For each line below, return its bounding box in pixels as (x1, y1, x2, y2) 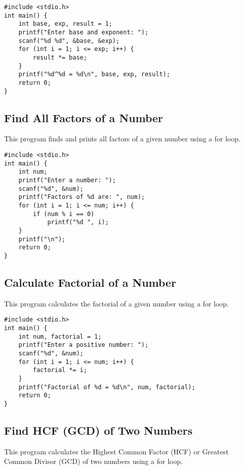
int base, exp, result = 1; (18, 20, 112, 28)
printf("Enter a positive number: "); (18, 341, 149, 349)
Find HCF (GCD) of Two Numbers (4, 422, 193, 438)
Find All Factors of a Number (4, 110, 163, 125)
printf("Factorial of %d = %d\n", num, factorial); (18, 383, 196, 391)
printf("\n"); (18, 235, 66, 243)
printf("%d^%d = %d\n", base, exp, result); (18, 71, 170, 78)
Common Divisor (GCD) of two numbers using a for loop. (4, 456, 183, 466)
